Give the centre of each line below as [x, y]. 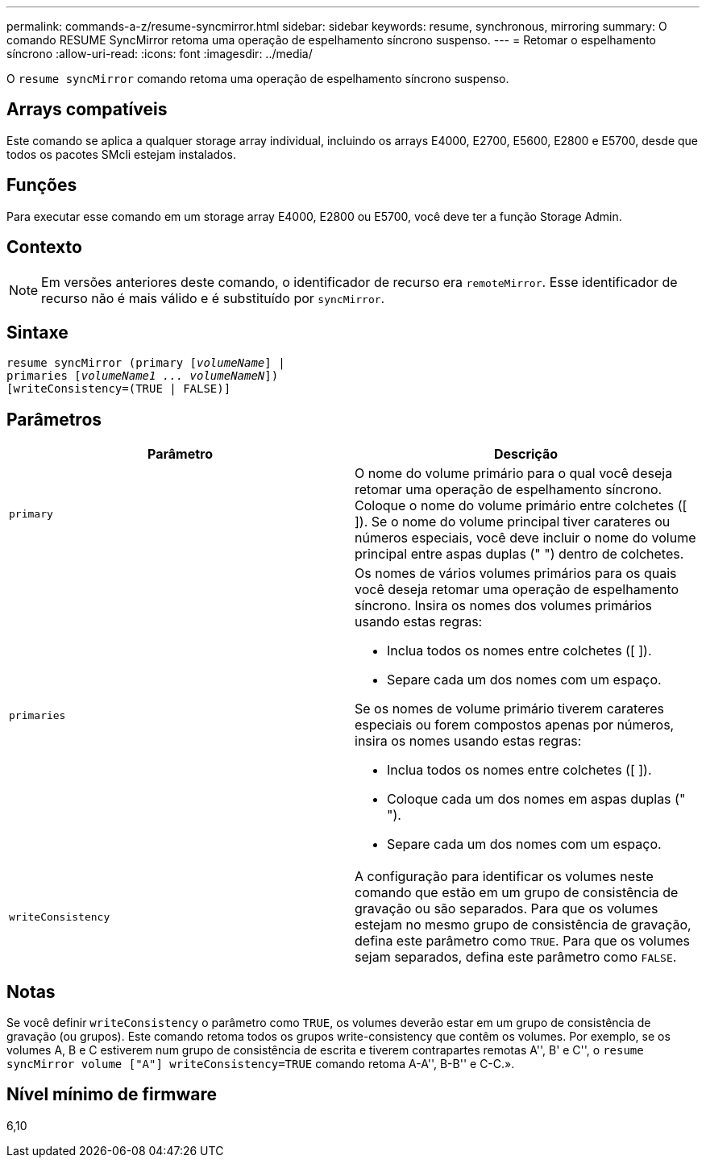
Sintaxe [37, 332]
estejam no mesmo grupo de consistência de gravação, [523, 925]
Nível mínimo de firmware [112, 1095]
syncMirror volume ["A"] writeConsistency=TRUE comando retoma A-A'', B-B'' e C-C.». [261, 1064]
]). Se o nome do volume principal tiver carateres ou [513, 522]
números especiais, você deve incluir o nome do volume [525, 538]
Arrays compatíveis [87, 110]
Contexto [44, 247]
